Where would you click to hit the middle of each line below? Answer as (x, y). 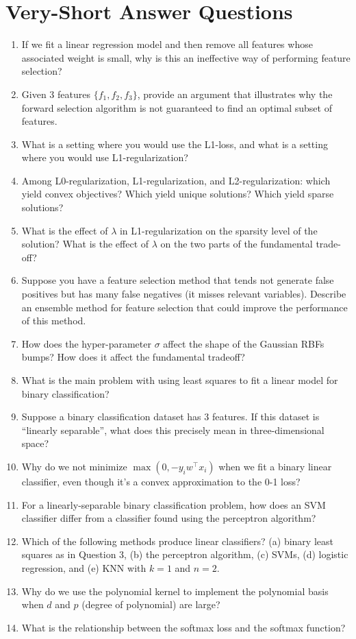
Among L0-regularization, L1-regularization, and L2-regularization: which (176, 180)
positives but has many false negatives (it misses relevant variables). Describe (184, 294)
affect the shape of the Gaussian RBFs (244, 343)
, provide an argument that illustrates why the (235, 94)
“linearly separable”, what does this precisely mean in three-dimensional (173, 430)
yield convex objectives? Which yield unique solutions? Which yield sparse (178, 194)
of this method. (54, 321)
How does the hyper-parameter (86, 343)
